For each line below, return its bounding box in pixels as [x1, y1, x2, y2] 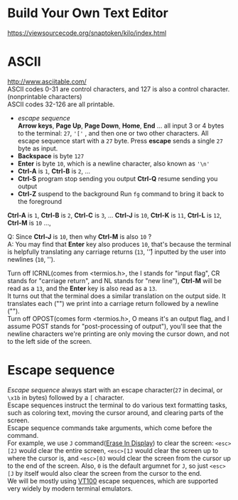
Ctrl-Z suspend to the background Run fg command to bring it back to [17, 189, 225, 198]
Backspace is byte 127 [17, 151, 85, 160]
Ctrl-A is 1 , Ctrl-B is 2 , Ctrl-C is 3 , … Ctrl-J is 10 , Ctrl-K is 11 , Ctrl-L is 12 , [7, 210, 222, 219]
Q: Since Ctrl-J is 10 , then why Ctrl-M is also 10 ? [7, 232, 152, 240]
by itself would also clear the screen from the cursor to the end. [15, 469, 202, 477]
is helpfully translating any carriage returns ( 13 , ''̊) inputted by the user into [7, 248, 226, 256]
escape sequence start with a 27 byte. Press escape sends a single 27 [17, 136, 224, 145]
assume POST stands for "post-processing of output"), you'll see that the [7, 322, 222, 330]
